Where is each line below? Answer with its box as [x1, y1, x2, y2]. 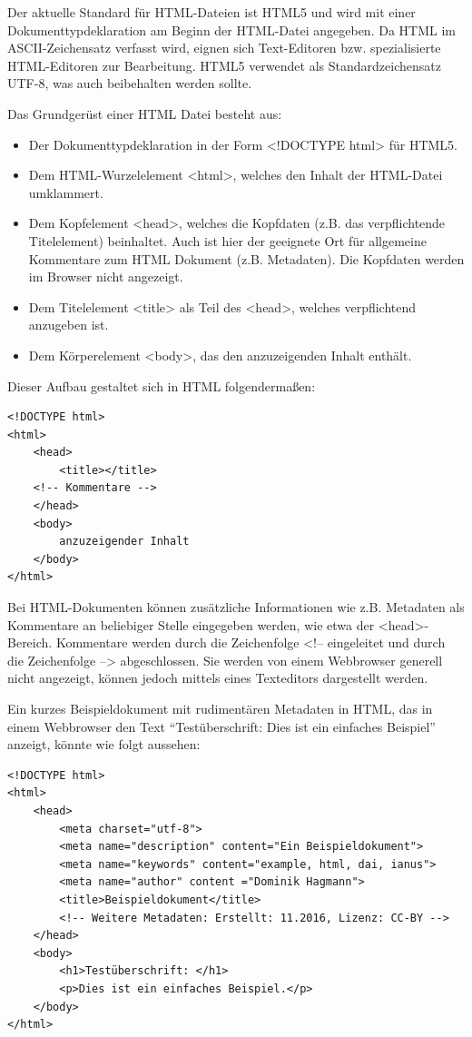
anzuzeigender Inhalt [59, 535, 190, 548]
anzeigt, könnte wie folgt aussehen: [7, 735, 201, 754]
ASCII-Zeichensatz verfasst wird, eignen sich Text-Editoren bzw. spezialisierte [7, 38, 441, 57]
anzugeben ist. [28, 315, 109, 334]
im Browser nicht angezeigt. [28, 267, 183, 286]
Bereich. [7, 633, 53, 652]
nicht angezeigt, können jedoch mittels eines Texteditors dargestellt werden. [7, 668, 428, 687]
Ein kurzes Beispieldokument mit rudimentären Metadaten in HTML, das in [7, 699, 433, 717]
